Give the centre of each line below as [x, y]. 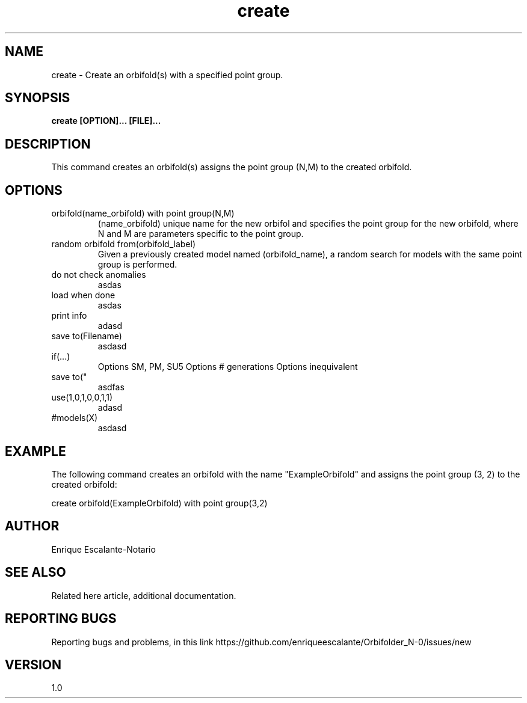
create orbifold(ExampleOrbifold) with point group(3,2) [159, 503]
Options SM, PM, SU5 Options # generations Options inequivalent [228, 367]
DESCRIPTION [48, 144]
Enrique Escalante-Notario [103, 549]
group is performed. [137, 265]
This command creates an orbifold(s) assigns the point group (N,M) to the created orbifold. [232, 167]
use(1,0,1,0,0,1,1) [82, 398]
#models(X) [75, 418]
